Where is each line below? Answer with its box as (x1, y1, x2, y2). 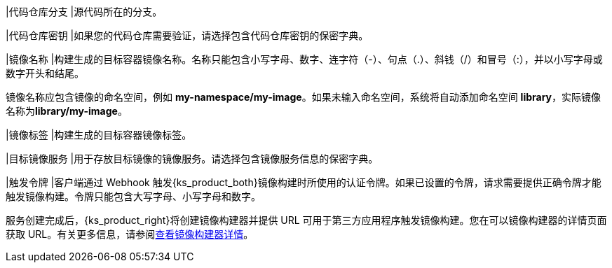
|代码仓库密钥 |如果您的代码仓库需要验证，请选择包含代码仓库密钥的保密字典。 (6, 29, 369, 41)
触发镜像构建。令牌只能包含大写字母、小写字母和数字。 (6, 190, 261, 202)
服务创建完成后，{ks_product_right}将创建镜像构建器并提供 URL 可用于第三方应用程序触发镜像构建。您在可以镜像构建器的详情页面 (6, 214, 607, 226)
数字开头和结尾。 (6, 67, 84, 79)
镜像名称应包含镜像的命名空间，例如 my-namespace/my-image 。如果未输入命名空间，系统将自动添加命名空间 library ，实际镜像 (6, 91, 601, 103)
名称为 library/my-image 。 (6, 105, 128, 117)
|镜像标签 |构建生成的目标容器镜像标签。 (6, 129, 192, 141)
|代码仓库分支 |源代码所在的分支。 (6, 6, 163, 17)
